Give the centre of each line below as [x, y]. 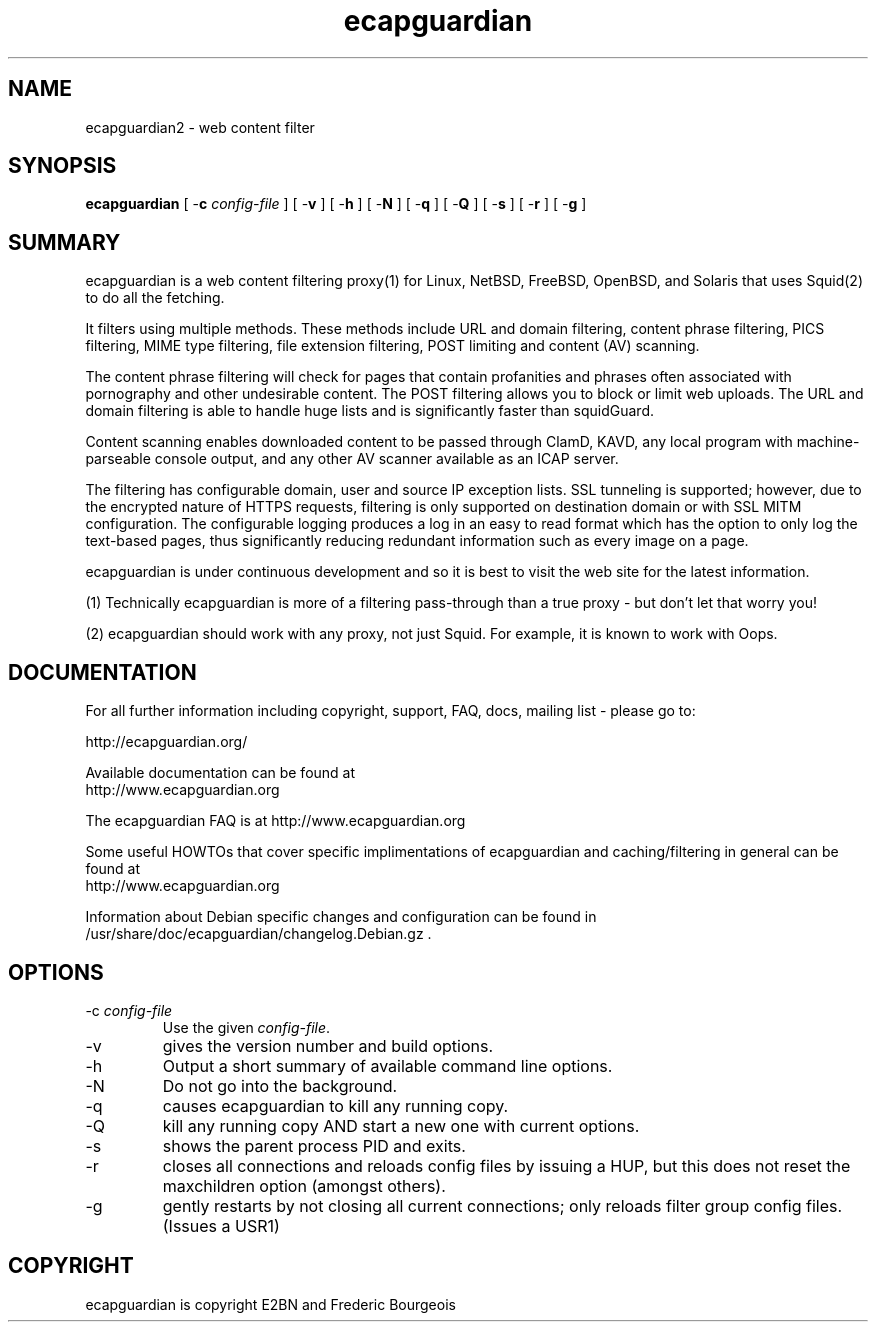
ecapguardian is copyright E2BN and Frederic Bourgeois [270, 1304]
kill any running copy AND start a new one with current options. [401, 1125]
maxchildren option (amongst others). [304, 1185]
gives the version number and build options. [328, 1045]
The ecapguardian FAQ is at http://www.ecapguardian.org [275, 821]
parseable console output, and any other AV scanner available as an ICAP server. [352, 459]
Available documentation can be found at [220, 773]
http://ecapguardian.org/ [166, 742]
